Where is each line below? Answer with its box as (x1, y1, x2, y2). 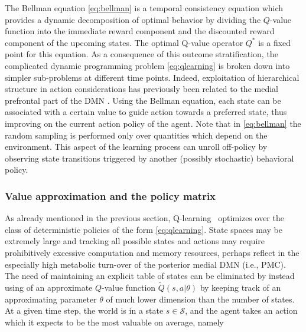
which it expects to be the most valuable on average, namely (5, 315, 224, 328)
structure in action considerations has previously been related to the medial (5, 83, 278, 95)
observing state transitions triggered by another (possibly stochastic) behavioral (5, 152, 294, 164)
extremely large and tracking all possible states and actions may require (5, 235, 265, 247)
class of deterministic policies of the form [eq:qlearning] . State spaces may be (5, 223, 282, 235)
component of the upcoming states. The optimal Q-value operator (5, 36, 243, 48)
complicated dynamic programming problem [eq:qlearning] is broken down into (5, 59, 290, 71)
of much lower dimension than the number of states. (106, 292, 295, 305)
